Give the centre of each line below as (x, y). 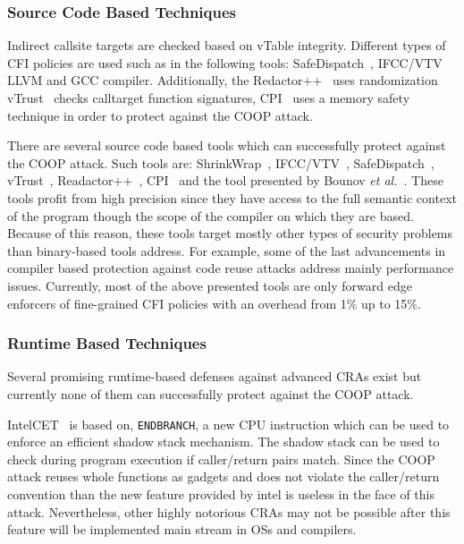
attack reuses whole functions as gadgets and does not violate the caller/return (224, 476)
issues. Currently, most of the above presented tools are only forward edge (210, 285)
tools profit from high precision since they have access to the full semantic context (232, 197)
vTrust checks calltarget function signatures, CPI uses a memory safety (209, 98)
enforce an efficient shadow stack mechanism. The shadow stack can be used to (224, 442)
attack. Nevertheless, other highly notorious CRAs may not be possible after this (229, 511)
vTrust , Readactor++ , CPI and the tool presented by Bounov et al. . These (225, 180)
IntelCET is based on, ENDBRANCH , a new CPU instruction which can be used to (228, 424)
